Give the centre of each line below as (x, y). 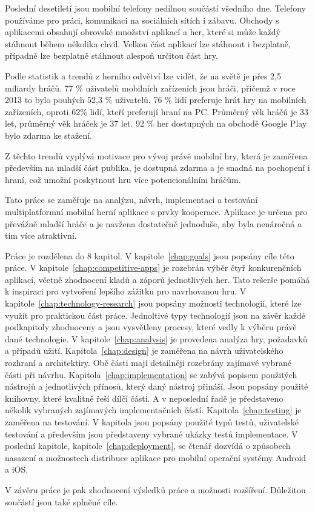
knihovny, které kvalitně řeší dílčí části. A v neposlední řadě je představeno (144, 398)
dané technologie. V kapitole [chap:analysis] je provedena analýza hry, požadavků (156, 338)
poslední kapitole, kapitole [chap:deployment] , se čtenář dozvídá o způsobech (148, 446)
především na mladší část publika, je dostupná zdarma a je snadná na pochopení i (157, 168)
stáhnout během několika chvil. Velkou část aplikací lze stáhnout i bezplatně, (148, 43)
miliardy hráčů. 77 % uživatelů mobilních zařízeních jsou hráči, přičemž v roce (150, 88)
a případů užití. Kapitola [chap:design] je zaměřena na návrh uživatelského (144, 351)
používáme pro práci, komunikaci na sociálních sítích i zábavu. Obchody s (142, 20)
